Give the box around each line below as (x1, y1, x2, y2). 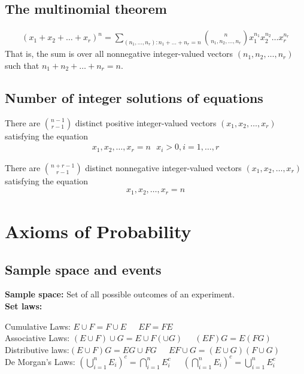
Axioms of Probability (5, 218, 191, 243)
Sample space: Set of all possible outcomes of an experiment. (5, 288, 235, 300)
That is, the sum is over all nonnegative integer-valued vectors (5, 47, 233, 60)
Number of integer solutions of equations (5, 88, 263, 107)
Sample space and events (5, 260, 162, 278)
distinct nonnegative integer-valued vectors (85, 161, 242, 174)
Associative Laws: (5, 332, 70, 344)
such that (5, 59, 39, 71)
